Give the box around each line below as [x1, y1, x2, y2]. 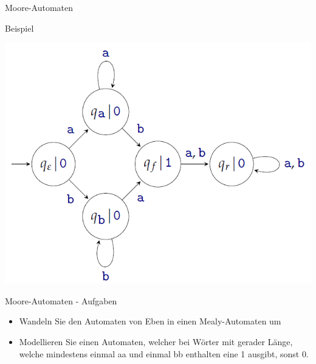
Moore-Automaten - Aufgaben [5, 294, 117, 307]
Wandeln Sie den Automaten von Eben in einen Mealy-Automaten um [19, 315, 281, 327]
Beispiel [5, 21, 34, 34]
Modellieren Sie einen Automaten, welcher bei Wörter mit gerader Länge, [19, 335, 293, 348]
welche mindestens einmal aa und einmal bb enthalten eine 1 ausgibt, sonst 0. [19, 347, 309, 360]
